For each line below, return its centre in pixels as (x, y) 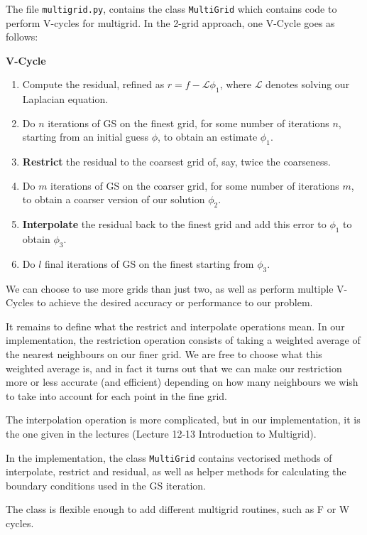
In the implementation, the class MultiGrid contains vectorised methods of (169, 457)
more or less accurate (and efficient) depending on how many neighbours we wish (182, 382)
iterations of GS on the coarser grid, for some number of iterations (195, 185)
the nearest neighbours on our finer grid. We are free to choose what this (164, 353)
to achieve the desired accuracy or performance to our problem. (175, 302)
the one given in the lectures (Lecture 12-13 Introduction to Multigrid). (161, 433)
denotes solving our (308, 84)
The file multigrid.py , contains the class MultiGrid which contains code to (171, 9)
